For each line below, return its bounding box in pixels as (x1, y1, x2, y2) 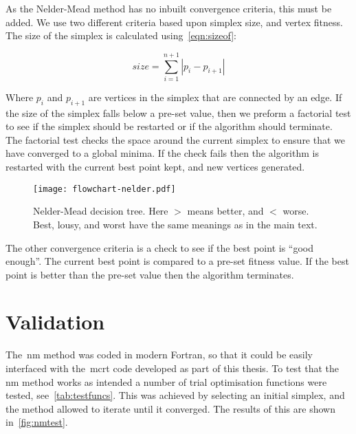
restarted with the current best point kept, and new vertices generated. (5, 160, 305, 174)
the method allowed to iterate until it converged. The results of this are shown (5, 401, 335, 415)
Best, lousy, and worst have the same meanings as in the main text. (33, 217, 318, 231)
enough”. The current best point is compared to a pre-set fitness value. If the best (5, 254, 349, 268)
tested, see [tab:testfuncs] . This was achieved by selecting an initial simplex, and (5, 388, 345, 402)
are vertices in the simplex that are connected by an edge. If (88, 89, 342, 104)
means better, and (187, 204, 264, 218)
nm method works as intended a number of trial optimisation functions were (5, 374, 327, 389)
